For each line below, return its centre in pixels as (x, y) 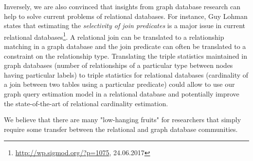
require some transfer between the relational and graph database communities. (121, 129)
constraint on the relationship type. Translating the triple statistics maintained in (126, 56)
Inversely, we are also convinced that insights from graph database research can (122, 6)
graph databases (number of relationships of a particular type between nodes (118, 65)
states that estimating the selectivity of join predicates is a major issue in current (125, 25)
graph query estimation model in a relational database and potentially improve (122, 94)
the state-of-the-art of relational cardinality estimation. (86, 103)
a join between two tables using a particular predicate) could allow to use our (119, 84)
